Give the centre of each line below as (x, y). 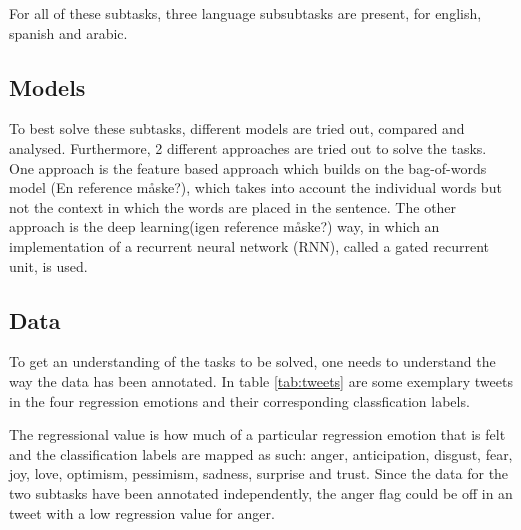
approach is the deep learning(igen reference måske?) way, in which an (224, 226)
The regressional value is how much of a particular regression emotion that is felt (257, 434)
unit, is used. (48, 265)
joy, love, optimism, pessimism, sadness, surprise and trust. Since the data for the (259, 473)
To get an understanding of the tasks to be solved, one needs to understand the (252, 361)
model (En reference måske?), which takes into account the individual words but (255, 187)
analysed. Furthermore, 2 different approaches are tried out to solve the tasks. (248, 147)
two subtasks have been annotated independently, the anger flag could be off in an (261, 492)
